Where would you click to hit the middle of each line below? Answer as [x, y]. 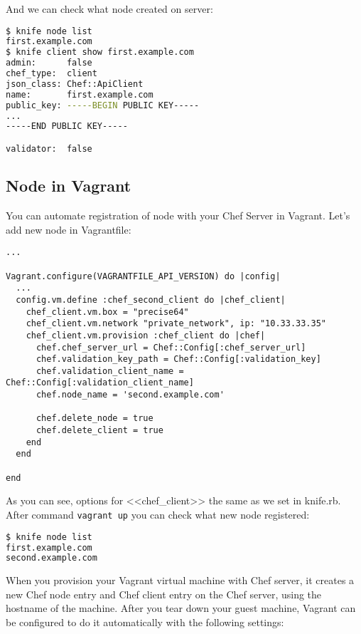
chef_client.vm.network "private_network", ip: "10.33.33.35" [176, 324]
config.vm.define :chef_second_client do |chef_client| [151, 300]
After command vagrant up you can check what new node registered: [158, 514]
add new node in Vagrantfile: [69, 229]
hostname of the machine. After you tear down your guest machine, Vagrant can [181, 608]
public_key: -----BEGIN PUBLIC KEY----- [103, 105]
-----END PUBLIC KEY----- [67, 126]
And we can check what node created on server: [109, 9]
